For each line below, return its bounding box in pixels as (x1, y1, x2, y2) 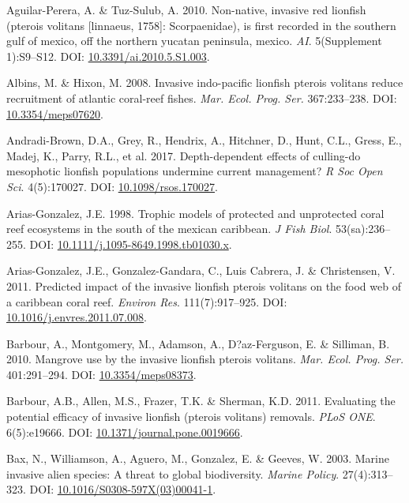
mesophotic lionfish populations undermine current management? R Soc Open (6, 163, 383, 179)
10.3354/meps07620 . (6, 105, 103, 122)
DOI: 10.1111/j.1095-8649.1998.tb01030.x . (29, 235, 232, 252)
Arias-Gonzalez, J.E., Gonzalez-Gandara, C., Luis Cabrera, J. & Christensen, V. (6, 262, 396, 279)
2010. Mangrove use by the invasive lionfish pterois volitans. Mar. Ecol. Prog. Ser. (6, 351, 404, 367)
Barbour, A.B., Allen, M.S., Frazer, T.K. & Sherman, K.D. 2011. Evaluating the (6, 392, 396, 409)
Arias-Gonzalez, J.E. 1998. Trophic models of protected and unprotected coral (6, 205, 385, 221)
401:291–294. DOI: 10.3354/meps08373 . (6, 366, 197, 382)
